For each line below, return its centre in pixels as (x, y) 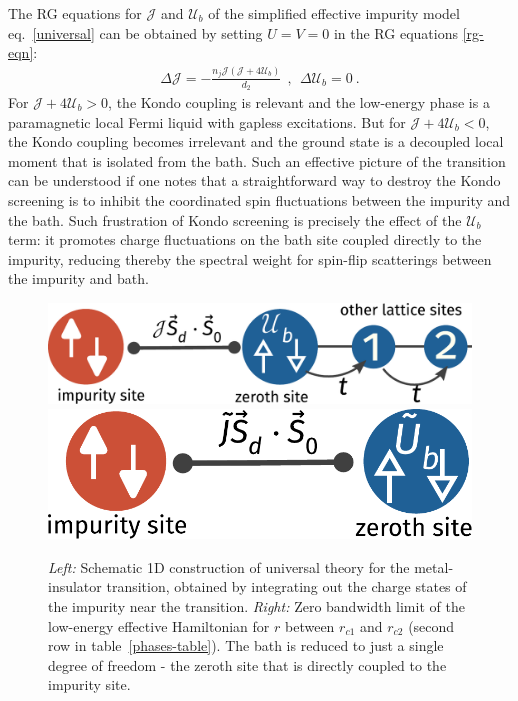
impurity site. (89, 684)
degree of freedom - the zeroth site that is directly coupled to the (247, 664)
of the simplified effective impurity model (334, 13)
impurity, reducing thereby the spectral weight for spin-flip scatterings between (250, 258)
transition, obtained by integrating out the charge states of (286, 586)
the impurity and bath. (78, 278)
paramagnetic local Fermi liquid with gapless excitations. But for (207, 121)
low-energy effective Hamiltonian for (159, 625)
